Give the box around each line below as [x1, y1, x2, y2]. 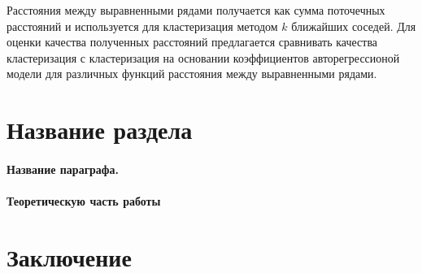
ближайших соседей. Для [291, 17, 416, 34]
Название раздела [7, 113, 193, 146]
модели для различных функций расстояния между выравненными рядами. [7, 65, 377, 82]
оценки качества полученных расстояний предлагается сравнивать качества [7, 33, 378, 50]
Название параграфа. [7, 160, 119, 177]
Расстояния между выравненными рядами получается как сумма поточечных [7, 2, 385, 18]
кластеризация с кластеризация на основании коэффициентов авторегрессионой [7, 49, 400, 66]
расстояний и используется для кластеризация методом [7, 17, 278, 34]
